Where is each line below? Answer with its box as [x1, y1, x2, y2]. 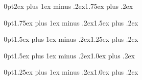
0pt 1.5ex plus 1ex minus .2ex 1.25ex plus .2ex [4, 34, 139, 44]
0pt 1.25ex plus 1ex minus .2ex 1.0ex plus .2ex [4, 67, 139, 77]
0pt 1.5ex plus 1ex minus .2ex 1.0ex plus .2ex [4, 50, 135, 60]
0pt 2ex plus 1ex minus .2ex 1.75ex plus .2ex [4, 1, 133, 11]
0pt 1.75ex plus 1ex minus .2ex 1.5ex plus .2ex [4, 17, 139, 27]
